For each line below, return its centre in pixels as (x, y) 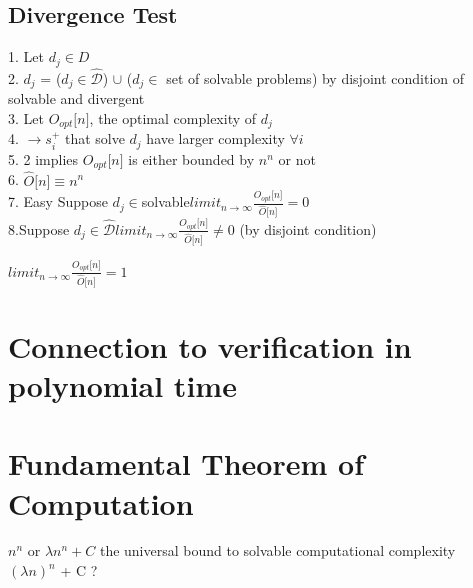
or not (297, 158)
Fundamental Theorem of (186, 463)
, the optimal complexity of (173, 117)
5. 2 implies (43, 158)
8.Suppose (39, 228)
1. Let (26, 56)
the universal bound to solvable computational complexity (277, 550)
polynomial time (122, 384)
